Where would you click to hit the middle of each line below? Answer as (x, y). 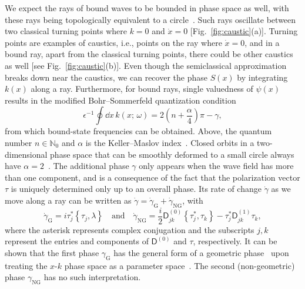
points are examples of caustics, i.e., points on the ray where (113, 42)
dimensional (26, 154)
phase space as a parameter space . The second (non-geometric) (180, 265)
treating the (26, 265)
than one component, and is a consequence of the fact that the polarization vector (152, 177)
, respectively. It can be (235, 241)
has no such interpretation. (92, 277)
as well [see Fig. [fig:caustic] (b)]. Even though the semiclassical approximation (146, 65)
